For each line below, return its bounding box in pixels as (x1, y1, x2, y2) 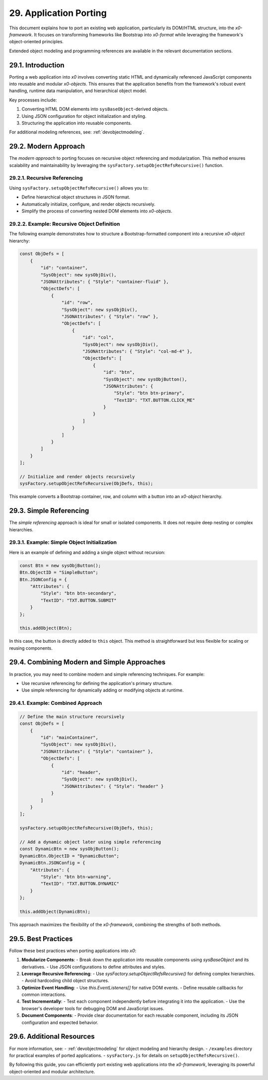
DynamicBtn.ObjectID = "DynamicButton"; (19, 853, 119, 859)
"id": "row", (61, 300, 93, 305)
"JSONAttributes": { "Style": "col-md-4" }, (82, 348, 193, 354)
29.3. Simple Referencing (9, 506, 89, 515)
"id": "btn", (103, 370, 135, 375)
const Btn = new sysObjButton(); (19, 563, 101, 568)
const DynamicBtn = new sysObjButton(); (19, 846, 119, 852)
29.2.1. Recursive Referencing (9, 175, 83, 182)
